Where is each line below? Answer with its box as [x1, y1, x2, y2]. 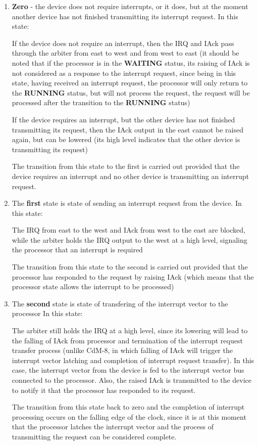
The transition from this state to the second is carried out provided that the [12, 261, 248, 272]
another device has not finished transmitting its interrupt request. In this [12, 11, 238, 21]
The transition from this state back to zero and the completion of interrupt [12, 402, 245, 412]
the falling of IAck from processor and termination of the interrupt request [12, 335, 243, 345]
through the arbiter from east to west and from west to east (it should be [12, 48, 239, 58]
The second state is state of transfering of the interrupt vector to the [12, 298, 228, 308]
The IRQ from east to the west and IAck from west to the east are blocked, [12, 225, 245, 235]
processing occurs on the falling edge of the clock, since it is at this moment [12, 411, 246, 422]
